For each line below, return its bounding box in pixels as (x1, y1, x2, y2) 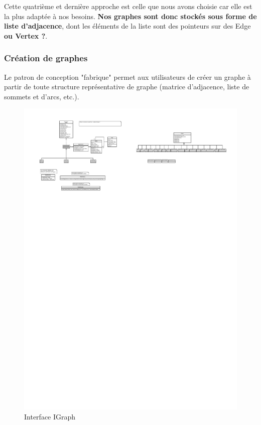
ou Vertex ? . (4, 30, 48, 41)
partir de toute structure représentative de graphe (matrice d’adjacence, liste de (4, 81, 249, 92)
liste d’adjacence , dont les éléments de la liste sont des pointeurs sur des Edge (4, 21, 251, 31)
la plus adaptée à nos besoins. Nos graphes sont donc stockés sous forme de (4, 11, 257, 21)
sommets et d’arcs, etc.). (4, 91, 79, 101)
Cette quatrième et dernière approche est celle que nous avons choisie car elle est (4, 1, 252, 11)
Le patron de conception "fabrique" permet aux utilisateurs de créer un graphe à (4, 71, 251, 82)
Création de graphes (4, 52, 88, 64)
